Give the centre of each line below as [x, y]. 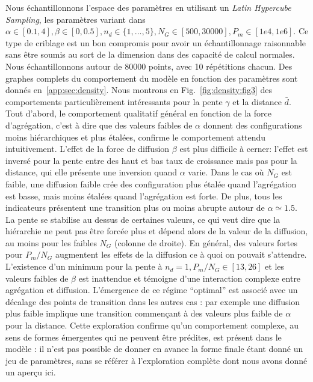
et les [275, 266]
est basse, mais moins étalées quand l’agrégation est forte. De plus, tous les [144, 196]
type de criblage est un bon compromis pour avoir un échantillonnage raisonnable [156, 42]
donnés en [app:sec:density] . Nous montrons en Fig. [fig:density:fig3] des [139, 90]
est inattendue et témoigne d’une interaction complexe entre [190, 278]
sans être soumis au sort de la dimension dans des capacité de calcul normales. [150, 54]
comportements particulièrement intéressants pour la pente [114, 101]
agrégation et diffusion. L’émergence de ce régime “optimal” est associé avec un [152, 290]
